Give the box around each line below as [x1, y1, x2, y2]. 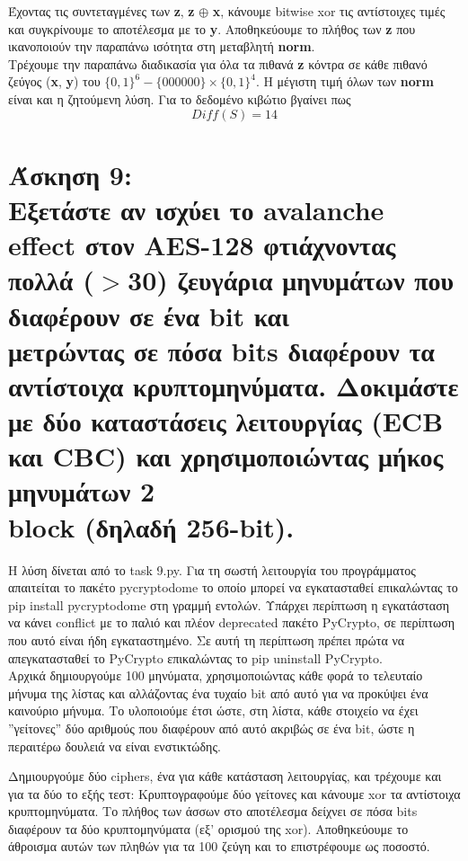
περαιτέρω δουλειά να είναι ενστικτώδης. [8, 736, 221, 755]
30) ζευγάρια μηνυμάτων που [128, 262, 455, 298]
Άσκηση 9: [8, 155, 132, 192]
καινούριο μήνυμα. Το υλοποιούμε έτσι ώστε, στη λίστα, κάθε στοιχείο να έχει [8, 701, 419, 720]
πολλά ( [8, 262, 94, 298]
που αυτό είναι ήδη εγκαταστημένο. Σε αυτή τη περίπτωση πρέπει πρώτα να [8, 630, 405, 649]
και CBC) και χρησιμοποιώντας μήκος [8, 438, 444, 475]
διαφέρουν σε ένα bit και [8, 297, 289, 333]
